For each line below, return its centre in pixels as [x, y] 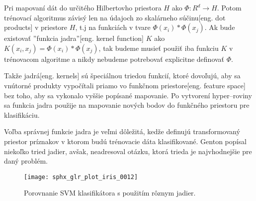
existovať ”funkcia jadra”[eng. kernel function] [74, 38]
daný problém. [26, 161]
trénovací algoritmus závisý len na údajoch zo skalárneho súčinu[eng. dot [115, 17]
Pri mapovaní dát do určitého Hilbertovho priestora [83, 7]
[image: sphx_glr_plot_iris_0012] [81, 177]
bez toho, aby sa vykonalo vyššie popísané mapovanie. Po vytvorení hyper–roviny [128, 95]
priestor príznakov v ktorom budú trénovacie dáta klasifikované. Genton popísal [125, 141]
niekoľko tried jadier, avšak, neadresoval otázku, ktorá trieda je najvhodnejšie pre [128, 151]
